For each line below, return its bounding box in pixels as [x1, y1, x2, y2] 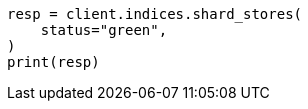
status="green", [40, 22, 168, 38]
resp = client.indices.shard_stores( [7, 6, 303, 22]
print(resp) [7, 54, 100, 70]
